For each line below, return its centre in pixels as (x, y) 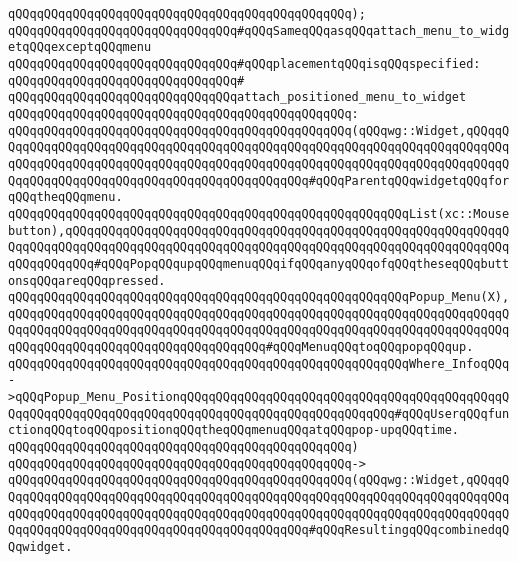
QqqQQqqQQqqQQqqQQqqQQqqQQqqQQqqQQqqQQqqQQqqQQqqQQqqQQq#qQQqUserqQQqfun (259, 413)
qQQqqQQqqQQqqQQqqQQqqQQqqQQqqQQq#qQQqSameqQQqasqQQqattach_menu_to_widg (259, 30)
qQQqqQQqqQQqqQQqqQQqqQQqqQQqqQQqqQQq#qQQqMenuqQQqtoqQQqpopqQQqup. (241, 347)
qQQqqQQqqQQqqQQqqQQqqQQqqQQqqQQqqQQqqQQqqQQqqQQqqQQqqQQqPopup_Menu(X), (259, 297)
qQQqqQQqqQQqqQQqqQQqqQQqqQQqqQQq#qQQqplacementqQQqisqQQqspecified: (244, 63)
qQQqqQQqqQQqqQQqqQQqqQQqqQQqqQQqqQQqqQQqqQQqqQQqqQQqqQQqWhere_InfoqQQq (259, 363)
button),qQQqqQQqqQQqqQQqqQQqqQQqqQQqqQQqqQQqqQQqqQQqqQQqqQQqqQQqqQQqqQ (259, 230)
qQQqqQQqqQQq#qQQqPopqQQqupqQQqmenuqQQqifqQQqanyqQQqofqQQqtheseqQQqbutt (259, 263)
